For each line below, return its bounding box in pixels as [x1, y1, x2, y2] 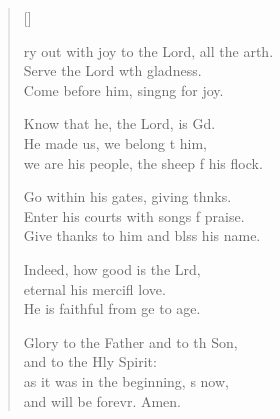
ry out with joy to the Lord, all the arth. [23, 40, 274, 61]
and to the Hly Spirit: [23, 351, 157, 372]
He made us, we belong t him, [23, 132, 208, 153]
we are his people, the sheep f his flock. [23, 152, 263, 173]
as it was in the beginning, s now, [23, 370, 229, 391]
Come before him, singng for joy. [23, 79, 224, 100]
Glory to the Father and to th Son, [23, 331, 238, 352]
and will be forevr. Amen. [23, 390, 182, 411]
